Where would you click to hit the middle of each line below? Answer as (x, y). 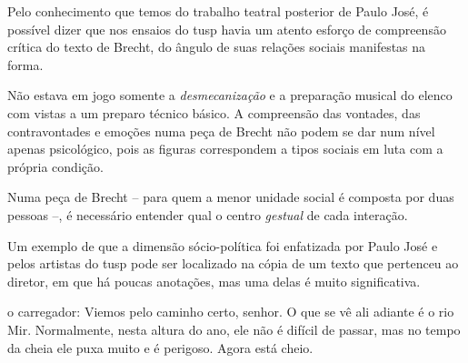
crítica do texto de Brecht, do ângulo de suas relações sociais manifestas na (217, 47)
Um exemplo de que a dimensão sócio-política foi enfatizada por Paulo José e (223, 245)
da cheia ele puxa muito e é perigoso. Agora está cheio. (160, 347)
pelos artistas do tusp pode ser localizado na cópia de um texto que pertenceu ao (233, 263)
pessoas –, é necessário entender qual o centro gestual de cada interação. (208, 214)
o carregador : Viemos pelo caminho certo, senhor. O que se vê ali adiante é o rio (231, 312)
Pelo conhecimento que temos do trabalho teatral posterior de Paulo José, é (218, 11)
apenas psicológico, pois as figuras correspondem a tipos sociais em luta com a (225, 149)
